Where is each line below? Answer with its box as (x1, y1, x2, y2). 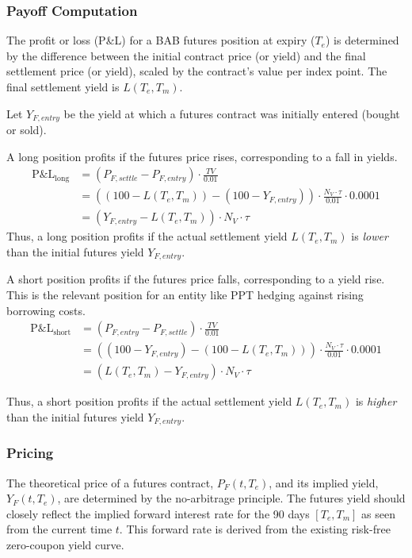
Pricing (6, 443, 54, 463)
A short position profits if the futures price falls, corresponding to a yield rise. (6, 271, 385, 287)
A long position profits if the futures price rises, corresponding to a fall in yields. (6, 148, 398, 164)
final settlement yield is (6, 79, 120, 94)
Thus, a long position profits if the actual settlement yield (6, 228, 288, 244)
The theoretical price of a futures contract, (6, 474, 214, 491)
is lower (351, 228, 388, 244)
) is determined (325, 32, 399, 48)
